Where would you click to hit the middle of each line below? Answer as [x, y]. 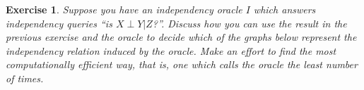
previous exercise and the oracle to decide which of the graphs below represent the [181, 37]
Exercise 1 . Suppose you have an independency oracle [124, 9]
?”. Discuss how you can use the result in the [249, 23]
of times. [25, 78]
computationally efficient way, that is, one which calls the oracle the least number [182, 64]
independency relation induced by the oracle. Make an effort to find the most [171, 50]
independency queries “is [59, 23]
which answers [284, 9]
